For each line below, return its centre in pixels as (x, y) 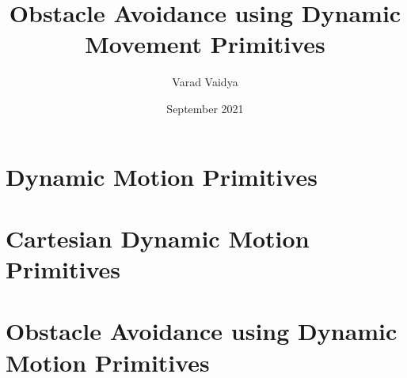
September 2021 (205, 108)
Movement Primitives (205, 44)
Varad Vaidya (205, 82)
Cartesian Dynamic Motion (158, 238)
